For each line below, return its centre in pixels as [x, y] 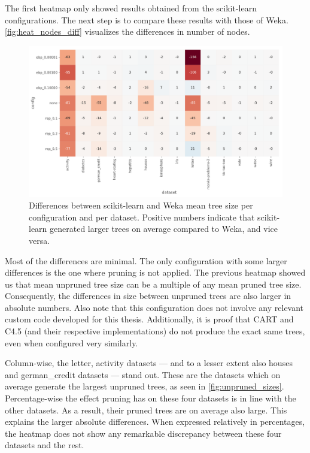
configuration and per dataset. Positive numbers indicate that [142, 217]
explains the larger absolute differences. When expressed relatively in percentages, [155, 422]
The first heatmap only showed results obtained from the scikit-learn [131, 8]
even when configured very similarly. [72, 342]
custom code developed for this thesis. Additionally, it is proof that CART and [149, 319]
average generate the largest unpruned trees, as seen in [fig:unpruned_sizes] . [145, 386]
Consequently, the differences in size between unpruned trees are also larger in [148, 296]
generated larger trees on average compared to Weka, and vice [164, 229]
